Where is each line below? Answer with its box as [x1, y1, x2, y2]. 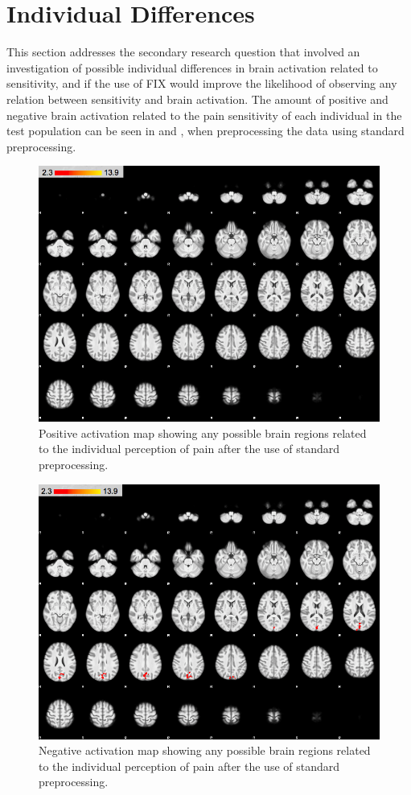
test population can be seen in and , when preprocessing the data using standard [6, 122, 405, 139]
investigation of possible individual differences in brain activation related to [6, 59, 378, 76]
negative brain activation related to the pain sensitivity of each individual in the [6, 106, 402, 123]
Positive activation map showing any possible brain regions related [39, 424, 367, 441]
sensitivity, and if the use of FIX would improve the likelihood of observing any [6, 75, 397, 92]
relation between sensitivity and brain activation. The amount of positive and [6, 90, 388, 107]
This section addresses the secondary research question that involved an [6, 43, 360, 60]
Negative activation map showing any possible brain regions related [39, 742, 371, 759]
